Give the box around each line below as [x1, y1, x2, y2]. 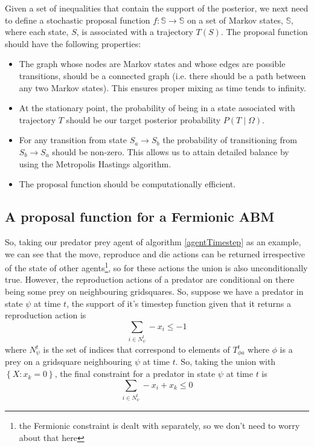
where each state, [5, 25, 69, 38]
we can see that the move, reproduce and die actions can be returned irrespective [5, 247, 306, 260]
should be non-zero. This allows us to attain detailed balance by [52, 145, 289, 158]
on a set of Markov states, [187, 13, 283, 26]
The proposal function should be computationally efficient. [19, 178, 236, 190]
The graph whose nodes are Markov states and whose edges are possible [19, 57, 286, 70]
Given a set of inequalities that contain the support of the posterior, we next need [5, 2, 309, 14]
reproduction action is [5, 309, 86, 321]
